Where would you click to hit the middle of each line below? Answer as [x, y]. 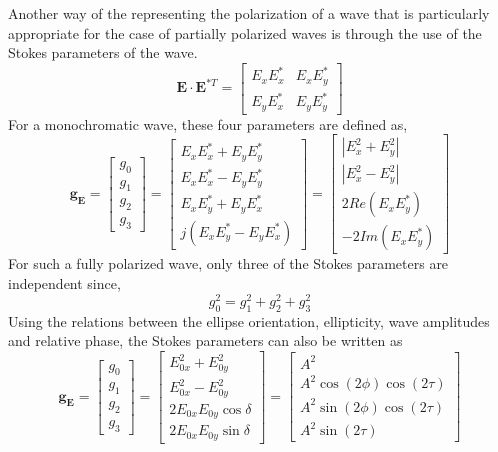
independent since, [64, 283]
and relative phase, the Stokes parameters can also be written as [205, 340]
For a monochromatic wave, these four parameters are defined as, [208, 123]
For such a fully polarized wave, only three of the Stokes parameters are [228, 263]
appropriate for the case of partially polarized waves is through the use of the [245, 32]
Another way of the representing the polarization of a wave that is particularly [249, 13]
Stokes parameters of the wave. [103, 52]
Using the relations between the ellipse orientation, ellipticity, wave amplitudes [249, 320]
